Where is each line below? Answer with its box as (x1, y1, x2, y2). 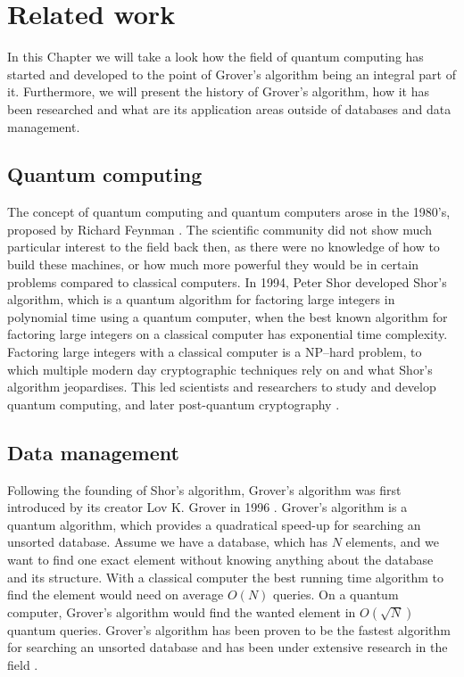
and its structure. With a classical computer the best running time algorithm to (7, 567, 444, 586)
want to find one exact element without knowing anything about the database (7, 550, 434, 568)
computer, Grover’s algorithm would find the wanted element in (7, 602, 356, 621)
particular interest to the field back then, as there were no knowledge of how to (7, 237, 440, 256)
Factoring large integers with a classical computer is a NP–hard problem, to (7, 343, 422, 361)
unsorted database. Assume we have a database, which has (7, 533, 328, 551)
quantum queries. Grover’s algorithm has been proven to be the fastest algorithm (7, 620, 451, 639)
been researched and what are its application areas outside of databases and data (7, 99, 452, 118)
